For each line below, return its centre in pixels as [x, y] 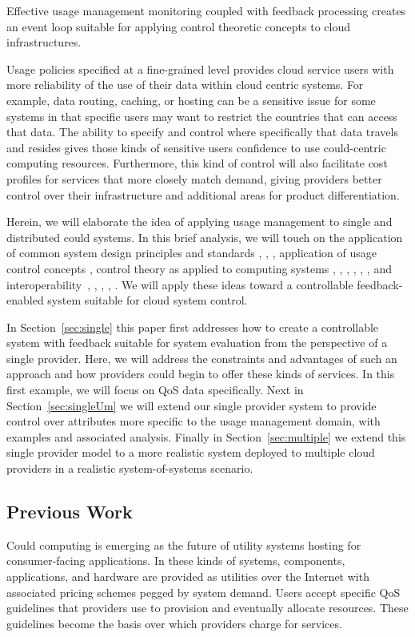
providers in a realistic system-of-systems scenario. [130, 468]
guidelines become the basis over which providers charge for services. [174, 623]
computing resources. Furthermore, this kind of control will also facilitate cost [197, 163]
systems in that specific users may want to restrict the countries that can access [202, 116]
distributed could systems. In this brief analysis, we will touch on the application [205, 237]
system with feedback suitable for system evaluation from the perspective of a [197, 343]
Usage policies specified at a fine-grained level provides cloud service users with [200, 69]
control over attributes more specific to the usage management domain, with [194, 421]
